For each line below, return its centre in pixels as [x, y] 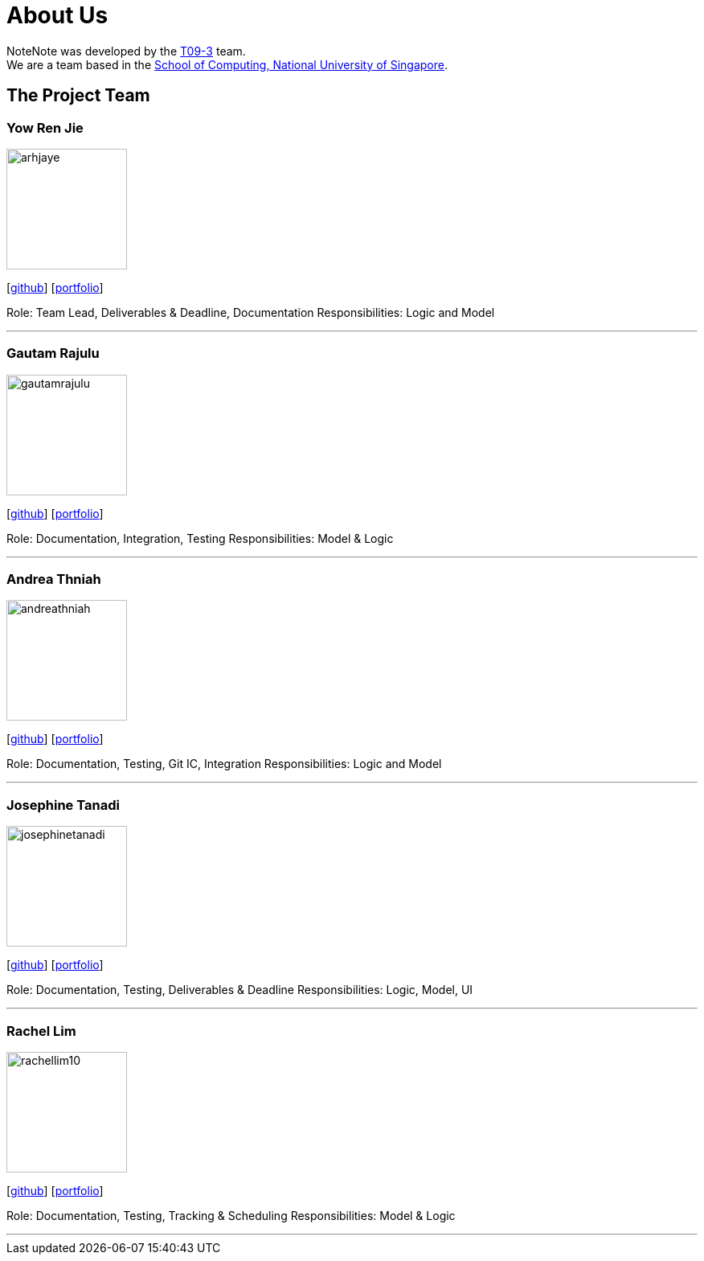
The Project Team [78, 96]
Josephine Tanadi [63, 805]
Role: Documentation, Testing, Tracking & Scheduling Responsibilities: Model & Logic [231, 1215]
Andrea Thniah [54, 579]
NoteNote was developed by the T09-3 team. [126, 51]
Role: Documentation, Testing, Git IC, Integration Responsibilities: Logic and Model [224, 764]
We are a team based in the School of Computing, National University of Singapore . [227, 64]
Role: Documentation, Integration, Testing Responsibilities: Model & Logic [200, 538]
